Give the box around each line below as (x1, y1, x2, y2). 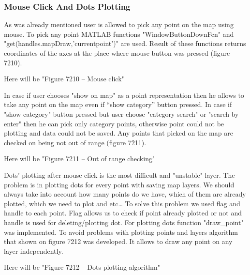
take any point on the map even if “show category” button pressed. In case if (4, 99, 232, 109)
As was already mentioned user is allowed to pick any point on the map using (4, 19, 234, 30)
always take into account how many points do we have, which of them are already (4, 189, 246, 199)
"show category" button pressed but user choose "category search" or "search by (4, 108, 239, 119)
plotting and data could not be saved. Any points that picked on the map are (4, 128, 233, 138)
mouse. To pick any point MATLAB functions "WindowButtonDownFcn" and (4, 29, 234, 39)
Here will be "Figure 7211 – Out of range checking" (4, 153, 155, 164)
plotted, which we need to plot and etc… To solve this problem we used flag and (4, 198, 240, 208)
